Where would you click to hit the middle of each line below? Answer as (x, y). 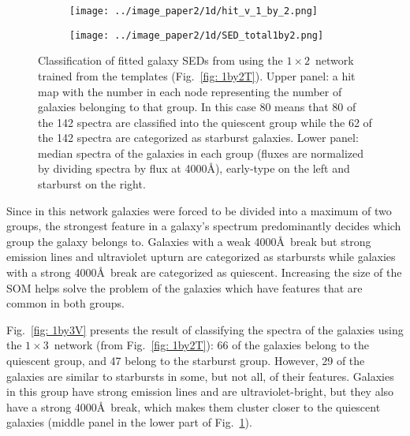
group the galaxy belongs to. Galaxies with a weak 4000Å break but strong (189, 241)
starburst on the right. (92, 184)
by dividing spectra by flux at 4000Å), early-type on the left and (194, 168)
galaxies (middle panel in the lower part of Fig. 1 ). (129, 422)
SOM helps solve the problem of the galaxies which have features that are (184, 287)
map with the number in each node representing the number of (190, 91)
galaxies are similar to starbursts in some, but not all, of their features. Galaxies (200, 376)
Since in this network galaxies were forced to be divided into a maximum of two (199, 210)
